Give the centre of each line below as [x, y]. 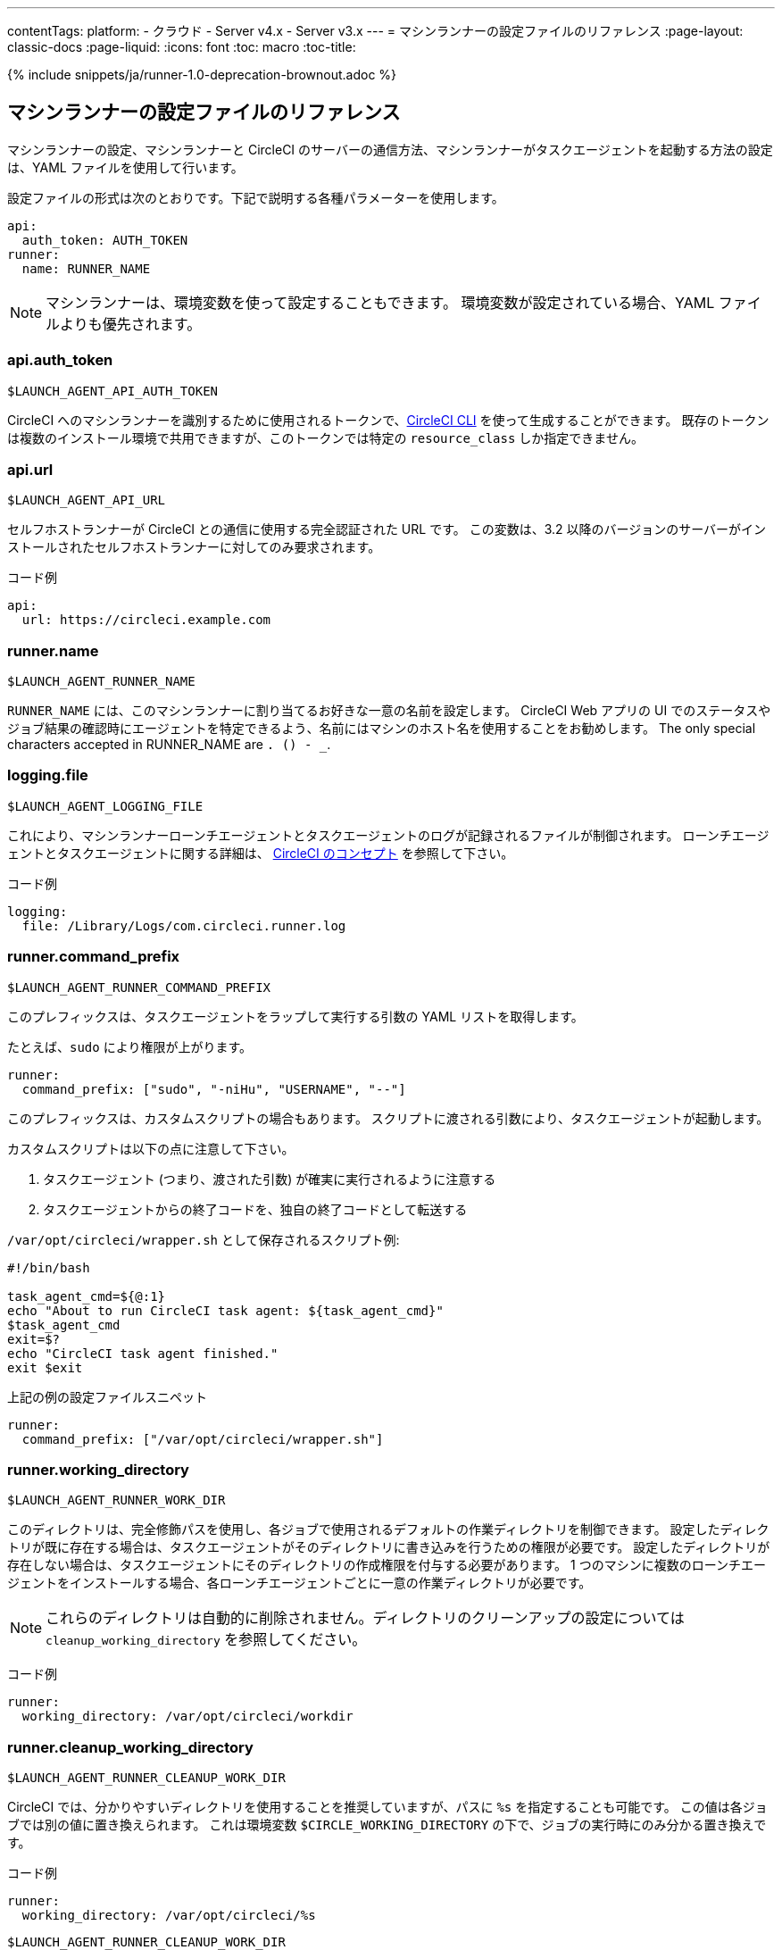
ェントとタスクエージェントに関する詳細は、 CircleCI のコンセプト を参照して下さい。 [261, 853]
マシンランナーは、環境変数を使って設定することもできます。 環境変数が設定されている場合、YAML [380, 302]
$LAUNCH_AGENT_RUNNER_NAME [101, 682]
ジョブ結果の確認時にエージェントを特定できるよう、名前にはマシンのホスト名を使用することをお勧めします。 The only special [382, 729]
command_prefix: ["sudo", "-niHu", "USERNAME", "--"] [214, 1089]
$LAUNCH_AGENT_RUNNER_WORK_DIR [116, 1500]
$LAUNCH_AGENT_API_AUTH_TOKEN [113, 391]
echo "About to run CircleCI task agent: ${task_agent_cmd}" [225, 1310]
